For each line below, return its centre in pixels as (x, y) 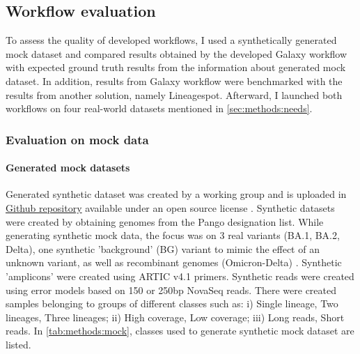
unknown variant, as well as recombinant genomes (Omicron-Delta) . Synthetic (174, 262)
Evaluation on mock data (77, 139)
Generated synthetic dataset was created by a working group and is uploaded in (176, 194)
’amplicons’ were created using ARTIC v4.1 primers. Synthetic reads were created (180, 276)
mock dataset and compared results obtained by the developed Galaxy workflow (177, 53)
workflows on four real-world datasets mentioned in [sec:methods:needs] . (159, 108)
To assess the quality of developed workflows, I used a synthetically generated (171, 40)
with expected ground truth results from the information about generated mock (176, 67)
